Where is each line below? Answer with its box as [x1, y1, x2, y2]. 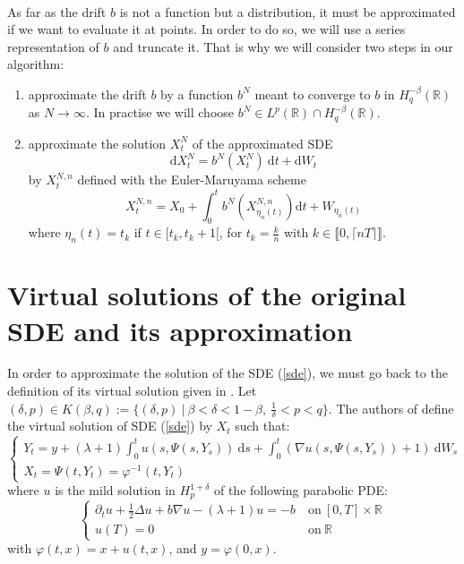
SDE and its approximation [7, 312, 353, 348]
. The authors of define [328, 398, 454, 417]
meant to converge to [254, 84, 371, 103]
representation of [7, 37, 99, 56]
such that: [235, 416, 290, 435]
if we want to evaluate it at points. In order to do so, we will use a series [7, 20, 406, 38]
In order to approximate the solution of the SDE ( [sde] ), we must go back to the [7, 363, 448, 382]
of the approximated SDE [192, 133, 333, 152]
